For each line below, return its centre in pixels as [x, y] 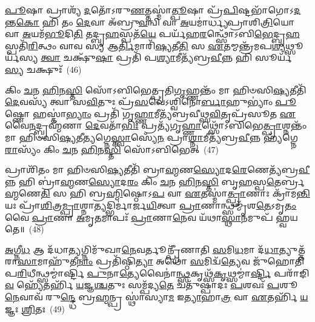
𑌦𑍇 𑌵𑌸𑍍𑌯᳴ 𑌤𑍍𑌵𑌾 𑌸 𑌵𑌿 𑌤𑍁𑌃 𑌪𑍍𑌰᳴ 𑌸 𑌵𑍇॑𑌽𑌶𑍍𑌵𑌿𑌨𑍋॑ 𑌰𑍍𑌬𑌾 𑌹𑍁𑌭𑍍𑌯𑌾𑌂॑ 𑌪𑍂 [151, 102]
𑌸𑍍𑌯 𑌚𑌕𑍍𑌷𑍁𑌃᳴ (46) [43, 69]
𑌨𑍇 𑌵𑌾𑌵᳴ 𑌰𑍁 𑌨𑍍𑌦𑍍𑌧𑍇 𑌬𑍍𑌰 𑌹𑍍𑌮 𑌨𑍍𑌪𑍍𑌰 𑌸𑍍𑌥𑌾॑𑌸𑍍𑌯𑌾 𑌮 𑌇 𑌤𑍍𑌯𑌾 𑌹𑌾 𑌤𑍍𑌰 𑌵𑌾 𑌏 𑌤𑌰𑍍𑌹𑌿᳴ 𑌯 [157, 297]
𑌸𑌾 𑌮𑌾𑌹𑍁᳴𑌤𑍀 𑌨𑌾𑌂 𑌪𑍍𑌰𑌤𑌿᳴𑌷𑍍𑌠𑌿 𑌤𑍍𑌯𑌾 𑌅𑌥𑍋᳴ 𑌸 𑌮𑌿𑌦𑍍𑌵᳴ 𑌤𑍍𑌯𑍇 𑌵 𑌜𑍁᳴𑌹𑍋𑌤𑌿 [161, 261]
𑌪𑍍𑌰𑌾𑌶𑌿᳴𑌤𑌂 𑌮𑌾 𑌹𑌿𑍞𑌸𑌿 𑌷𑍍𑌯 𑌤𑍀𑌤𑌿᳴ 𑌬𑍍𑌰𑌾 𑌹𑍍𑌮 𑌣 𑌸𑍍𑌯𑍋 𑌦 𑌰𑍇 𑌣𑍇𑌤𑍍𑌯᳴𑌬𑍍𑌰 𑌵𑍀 [157, 169]
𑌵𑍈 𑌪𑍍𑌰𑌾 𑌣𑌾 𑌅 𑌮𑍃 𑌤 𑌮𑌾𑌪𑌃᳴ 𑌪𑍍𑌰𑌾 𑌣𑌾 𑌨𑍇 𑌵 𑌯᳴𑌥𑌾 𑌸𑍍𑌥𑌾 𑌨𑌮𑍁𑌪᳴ [139, 217]
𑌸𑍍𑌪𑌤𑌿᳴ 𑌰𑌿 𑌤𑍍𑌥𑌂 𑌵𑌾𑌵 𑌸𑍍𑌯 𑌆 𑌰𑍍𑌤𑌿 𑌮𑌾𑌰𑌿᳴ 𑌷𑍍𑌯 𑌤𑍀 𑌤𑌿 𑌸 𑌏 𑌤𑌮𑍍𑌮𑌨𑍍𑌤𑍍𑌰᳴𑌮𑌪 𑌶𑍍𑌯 [145, 45]
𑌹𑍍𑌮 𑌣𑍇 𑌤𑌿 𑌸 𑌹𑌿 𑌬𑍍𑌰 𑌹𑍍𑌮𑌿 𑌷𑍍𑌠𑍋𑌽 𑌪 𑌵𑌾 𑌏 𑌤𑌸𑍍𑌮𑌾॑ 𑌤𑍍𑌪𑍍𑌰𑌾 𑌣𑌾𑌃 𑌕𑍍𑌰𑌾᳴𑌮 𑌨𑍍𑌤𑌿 [157, 193]
